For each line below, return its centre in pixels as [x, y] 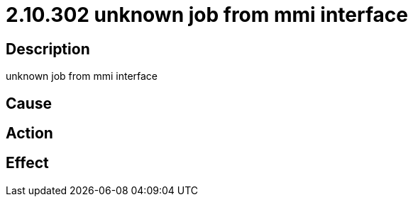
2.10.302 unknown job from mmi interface [207, 15]
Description [48, 49]
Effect [27, 163]
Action [29, 133]
